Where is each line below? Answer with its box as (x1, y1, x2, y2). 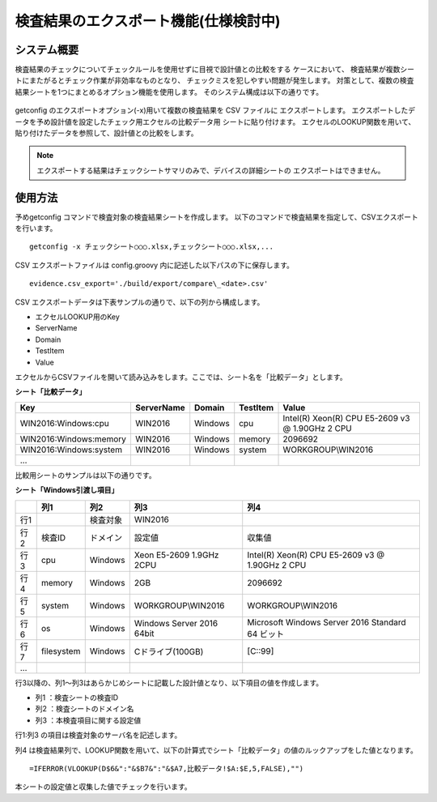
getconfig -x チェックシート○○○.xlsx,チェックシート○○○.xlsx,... (29, 242, 274, 251)
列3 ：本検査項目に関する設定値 (35, 715, 142, 725)
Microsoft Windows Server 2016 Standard (247, 616, 406, 628)
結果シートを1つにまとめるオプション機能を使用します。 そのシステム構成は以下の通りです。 (15, 87, 324, 96)
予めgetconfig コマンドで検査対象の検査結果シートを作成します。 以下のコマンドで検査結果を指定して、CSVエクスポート (15, 211, 418, 222)
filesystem (40, 645, 81, 656)
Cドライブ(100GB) (134, 646, 204, 657)
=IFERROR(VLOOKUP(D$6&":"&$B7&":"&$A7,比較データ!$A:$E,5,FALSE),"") (29, 764, 304, 773)
